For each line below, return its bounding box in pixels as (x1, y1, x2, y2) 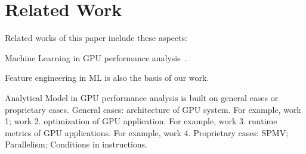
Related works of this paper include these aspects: (5, 32, 187, 44)
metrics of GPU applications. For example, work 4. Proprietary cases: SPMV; (5, 126, 289, 139)
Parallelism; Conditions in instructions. (5, 138, 148, 150)
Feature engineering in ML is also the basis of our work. (5, 71, 209, 84)
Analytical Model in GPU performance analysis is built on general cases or (5, 91, 279, 103)
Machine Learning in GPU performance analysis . (5, 51, 187, 64)
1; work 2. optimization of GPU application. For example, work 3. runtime (5, 115, 277, 127)
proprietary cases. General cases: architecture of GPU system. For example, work (5, 103, 301, 115)
